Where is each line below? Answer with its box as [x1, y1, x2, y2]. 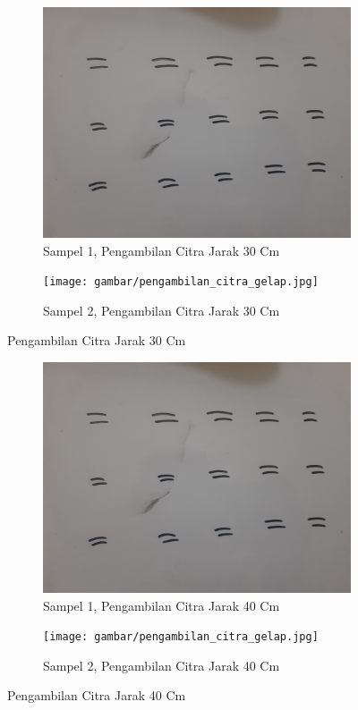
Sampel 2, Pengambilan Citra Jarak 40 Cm [43, 655, 280, 674]
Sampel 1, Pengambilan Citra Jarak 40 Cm [43, 596, 280, 614]
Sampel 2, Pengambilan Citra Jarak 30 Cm [43, 300, 280, 319]
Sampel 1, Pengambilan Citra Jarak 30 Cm [43, 241, 280, 259]
